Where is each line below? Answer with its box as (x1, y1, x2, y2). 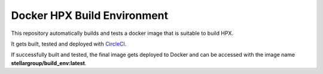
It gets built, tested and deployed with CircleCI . (11, 40, 127, 47)
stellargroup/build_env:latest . (11, 59, 87, 66)
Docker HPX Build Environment (11, 9, 169, 22)
